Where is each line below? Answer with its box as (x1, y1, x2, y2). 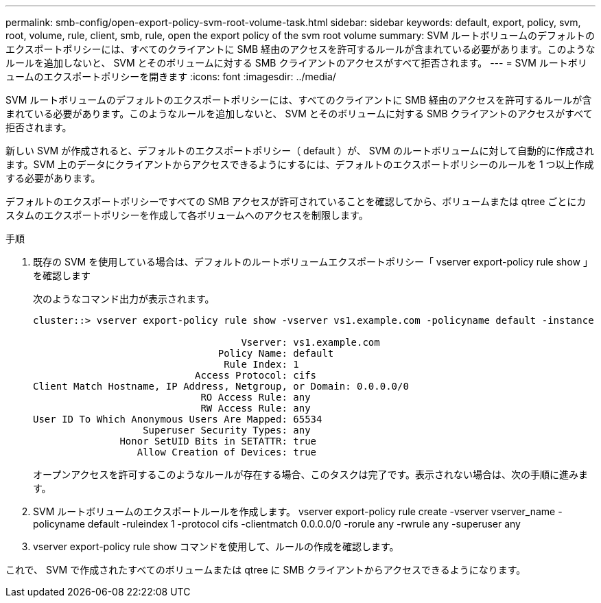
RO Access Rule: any (200, 392, 311, 403)
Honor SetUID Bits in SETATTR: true (119, 436, 317, 447)
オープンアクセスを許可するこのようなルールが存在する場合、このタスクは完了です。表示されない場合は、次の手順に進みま (33, 469, 589, 480)
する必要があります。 (5, 172, 101, 184)
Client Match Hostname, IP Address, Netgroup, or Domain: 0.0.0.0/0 (33, 381, 409, 392)
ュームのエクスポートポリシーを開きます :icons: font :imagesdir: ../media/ (5, 71, 336, 82)
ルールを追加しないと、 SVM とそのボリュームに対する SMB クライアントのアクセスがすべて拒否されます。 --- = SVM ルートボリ (5, 57, 587, 69)
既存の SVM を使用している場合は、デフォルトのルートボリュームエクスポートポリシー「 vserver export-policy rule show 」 (33, 256, 593, 268)
